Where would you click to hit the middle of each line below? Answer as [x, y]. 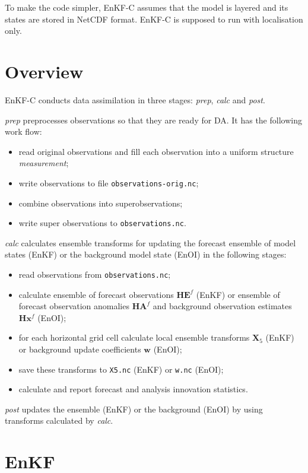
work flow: [23, 131]
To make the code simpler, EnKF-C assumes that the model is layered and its [147, 7]
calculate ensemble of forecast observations [96, 294]
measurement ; [44, 163]
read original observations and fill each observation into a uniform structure [156, 151]
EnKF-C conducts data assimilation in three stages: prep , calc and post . [135, 99]
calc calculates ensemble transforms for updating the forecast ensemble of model [150, 242]
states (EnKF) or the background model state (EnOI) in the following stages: [146, 254]
